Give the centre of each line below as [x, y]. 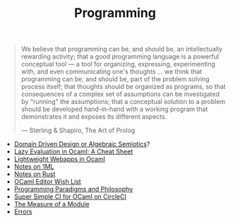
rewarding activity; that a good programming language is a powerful [120, 57]
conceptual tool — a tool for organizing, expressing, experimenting [118, 64]
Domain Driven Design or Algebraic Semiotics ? [82, 144]
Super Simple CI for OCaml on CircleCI [70, 197]
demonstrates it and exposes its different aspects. [94, 117]
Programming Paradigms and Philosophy [73, 189]
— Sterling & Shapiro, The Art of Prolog [78, 130]
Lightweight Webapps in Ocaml [60, 159]
